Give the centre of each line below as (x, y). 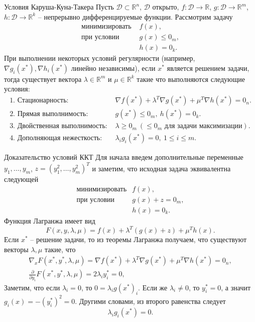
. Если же (153, 287)
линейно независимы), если (113, 68)
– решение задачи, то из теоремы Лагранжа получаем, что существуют (139, 239)
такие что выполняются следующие (191, 79)
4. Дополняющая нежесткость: (56, 138)
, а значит (236, 287)
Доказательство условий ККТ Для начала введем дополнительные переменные (124, 157)
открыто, (166, 7)
